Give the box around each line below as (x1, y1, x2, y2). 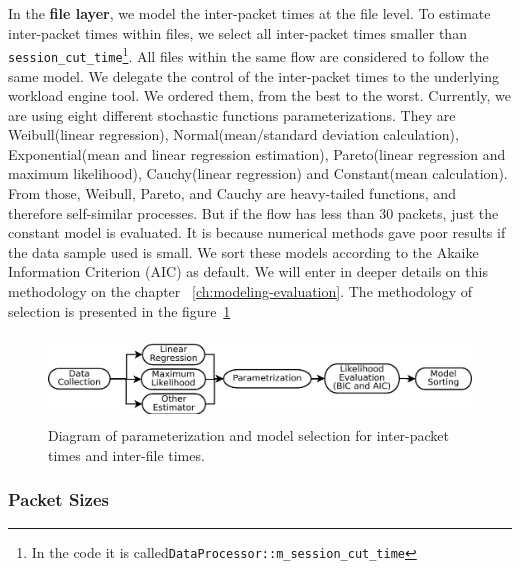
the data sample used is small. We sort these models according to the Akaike (8, 241, 479, 262)
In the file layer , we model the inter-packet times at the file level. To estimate (8, 3, 491, 23)
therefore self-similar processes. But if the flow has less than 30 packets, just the (8, 202, 499, 223)
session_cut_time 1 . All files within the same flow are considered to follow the (8, 43, 489, 66)
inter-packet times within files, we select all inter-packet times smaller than (8, 22, 467, 43)
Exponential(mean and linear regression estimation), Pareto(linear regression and (8, 143, 506, 164)
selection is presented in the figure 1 (8, 300, 231, 321)
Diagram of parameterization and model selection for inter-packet (48, 425, 450, 446)
